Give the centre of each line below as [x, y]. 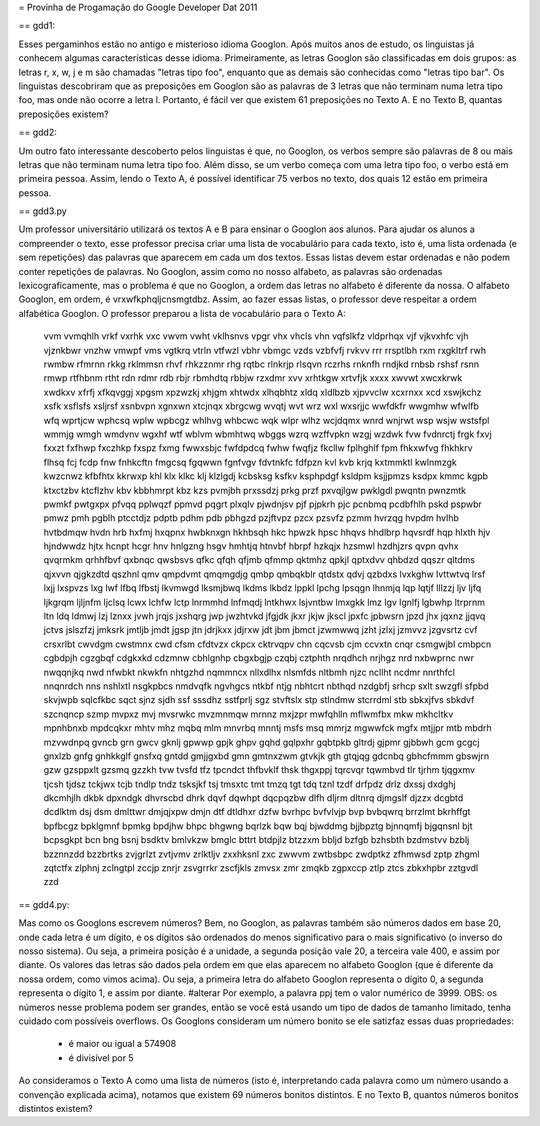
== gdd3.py [42, 211]
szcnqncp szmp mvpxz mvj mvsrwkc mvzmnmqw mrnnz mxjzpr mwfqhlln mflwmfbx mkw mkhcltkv [248, 714]
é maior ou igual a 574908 [122, 1044]
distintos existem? [56, 1108]
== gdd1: [36, 26]
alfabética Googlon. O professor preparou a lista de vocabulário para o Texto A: [182, 313]
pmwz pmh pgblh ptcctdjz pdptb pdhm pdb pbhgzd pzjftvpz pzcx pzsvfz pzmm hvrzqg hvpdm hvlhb [251, 518]
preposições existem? [63, 114]
